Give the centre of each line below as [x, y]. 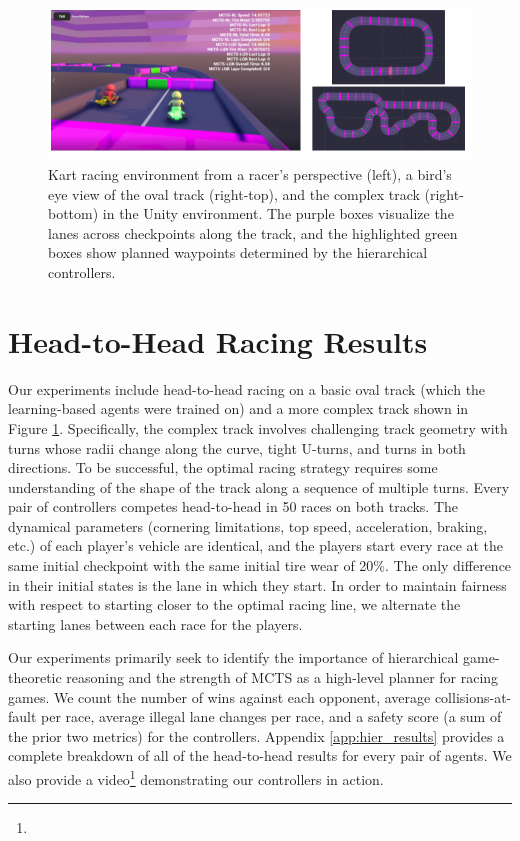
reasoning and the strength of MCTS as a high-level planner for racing [282, 677]
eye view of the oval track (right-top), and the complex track [234, 193]
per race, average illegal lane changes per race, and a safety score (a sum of [271, 716]
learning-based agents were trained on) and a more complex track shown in [238, 408]
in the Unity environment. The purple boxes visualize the [278, 213]
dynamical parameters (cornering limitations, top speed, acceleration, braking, [248, 525]
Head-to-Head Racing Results [218, 340]
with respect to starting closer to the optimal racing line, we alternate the [234, 604]
